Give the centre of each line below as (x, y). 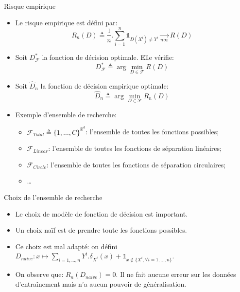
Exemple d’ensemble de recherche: (66, 114)
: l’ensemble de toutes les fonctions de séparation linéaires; (135, 148)
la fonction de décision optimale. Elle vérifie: (108, 57)
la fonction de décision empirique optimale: (104, 85)
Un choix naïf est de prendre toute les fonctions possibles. (101, 230)
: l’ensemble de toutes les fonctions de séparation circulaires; (136, 164)
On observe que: (39, 274)
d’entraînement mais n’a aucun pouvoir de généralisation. (101, 283)
